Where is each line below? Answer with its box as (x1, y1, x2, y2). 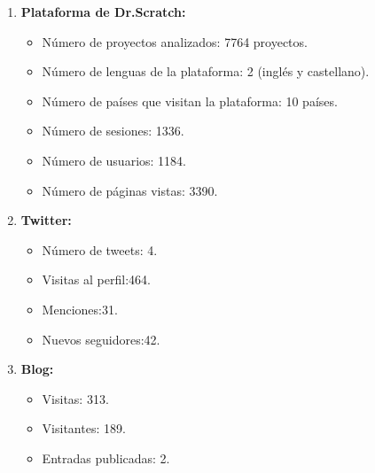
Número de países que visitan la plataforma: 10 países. (42, 91, 338, 110)
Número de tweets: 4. (42, 240, 158, 259)
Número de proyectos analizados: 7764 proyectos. (42, 32, 308, 50)
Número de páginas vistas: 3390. (42, 181, 218, 199)
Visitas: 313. (42, 389, 109, 407)
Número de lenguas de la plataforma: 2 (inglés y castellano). (42, 62, 370, 81)
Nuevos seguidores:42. (42, 330, 160, 348)
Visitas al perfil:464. (42, 270, 151, 289)
